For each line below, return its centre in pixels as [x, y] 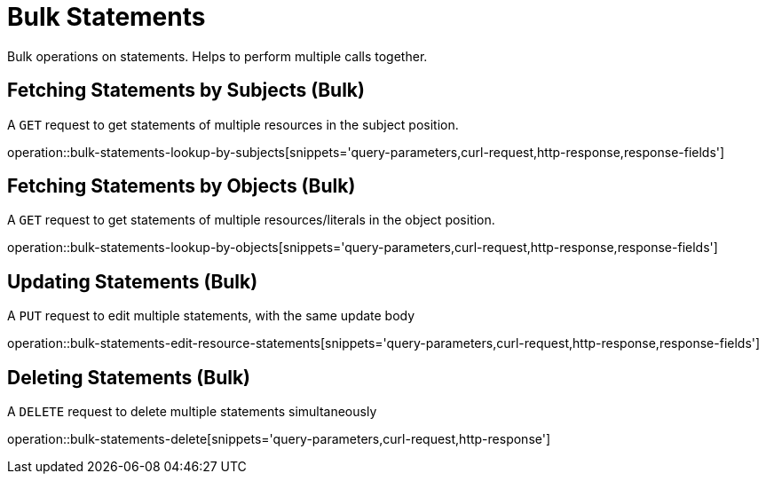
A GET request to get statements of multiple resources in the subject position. [233, 124]
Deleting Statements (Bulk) [129, 377]
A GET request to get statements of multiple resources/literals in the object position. [251, 220]
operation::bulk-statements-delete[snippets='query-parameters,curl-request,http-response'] [279, 439]
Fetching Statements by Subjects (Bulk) [186, 91]
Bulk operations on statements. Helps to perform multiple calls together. [217, 56]
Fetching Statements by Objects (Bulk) [182, 186]
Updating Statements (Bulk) [133, 281]
